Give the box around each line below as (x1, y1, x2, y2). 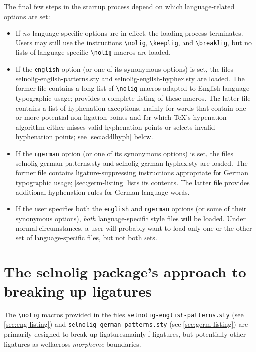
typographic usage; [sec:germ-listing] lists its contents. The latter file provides (15, 177, 250, 187)
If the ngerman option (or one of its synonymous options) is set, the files (15, 148, 233, 158)
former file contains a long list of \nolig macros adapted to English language (15, 83, 250, 93)
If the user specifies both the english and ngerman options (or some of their (15, 203, 247, 213)
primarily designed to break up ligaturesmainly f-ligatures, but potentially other (4, 329, 246, 339)
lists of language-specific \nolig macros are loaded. (15, 47, 171, 57)
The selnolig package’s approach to (4, 261, 246, 281)
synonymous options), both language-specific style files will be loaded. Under (15, 213, 246, 223)
